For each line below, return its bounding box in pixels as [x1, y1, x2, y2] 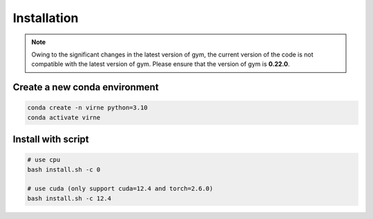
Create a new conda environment [12, 81, 159, 93]
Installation [12, 10, 79, 25]
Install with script [12, 134, 89, 145]
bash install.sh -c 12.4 [27, 194, 112, 202]
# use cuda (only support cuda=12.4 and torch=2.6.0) [27, 185, 213, 193]
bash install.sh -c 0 [27, 165, 101, 174]
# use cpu [27, 156, 61, 164]
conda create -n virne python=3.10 [27, 104, 148, 112]
